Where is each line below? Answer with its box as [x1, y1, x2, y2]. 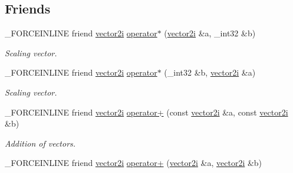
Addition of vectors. [5, 137, 76, 149]
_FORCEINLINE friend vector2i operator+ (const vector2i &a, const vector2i [5, 106, 288, 118]
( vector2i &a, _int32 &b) [164, 27, 256, 39]
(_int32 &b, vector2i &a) [164, 66, 256, 79]
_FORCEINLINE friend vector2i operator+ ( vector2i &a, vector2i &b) [5, 157, 262, 169]
